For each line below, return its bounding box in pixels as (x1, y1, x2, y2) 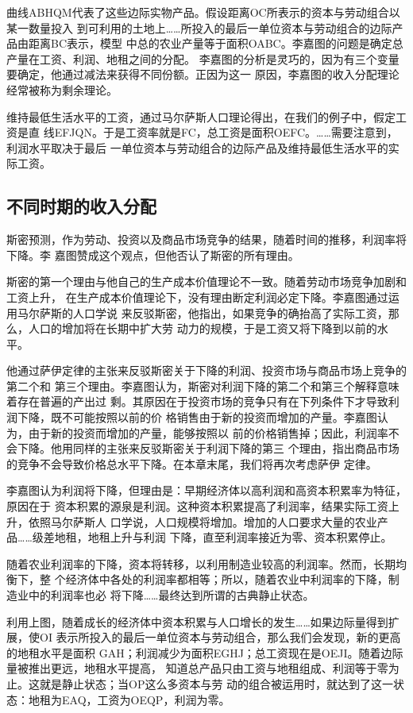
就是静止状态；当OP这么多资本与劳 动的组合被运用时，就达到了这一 (39, 675, 394, 692)
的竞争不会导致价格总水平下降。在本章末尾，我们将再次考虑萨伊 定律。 (6, 455, 377, 472)
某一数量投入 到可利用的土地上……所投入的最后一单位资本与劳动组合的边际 (6, 19, 392, 36)
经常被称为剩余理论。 (6, 81, 118, 98)
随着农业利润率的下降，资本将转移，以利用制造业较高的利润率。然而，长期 (6, 555, 396, 572)
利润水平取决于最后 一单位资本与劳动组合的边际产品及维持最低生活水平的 (6, 139, 388, 156)
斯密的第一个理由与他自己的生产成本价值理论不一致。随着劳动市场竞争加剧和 (6, 273, 407, 290)
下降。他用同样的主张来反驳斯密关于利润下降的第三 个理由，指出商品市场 (17, 440, 399, 457)
